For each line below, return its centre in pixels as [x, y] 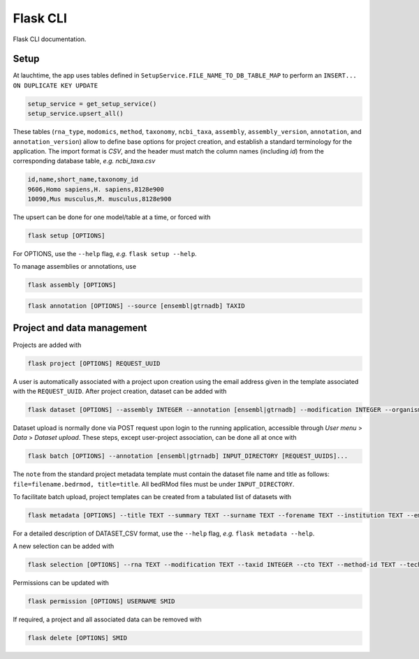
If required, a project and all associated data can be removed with [107, 620]
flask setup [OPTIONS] [66, 236]
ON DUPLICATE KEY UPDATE [55, 85]
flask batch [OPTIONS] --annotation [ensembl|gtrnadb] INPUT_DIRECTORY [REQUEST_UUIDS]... [188, 456]
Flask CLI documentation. [50, 39]
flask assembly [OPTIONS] [72, 285]
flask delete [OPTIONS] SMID [78, 638]
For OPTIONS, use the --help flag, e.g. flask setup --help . [105, 254]
